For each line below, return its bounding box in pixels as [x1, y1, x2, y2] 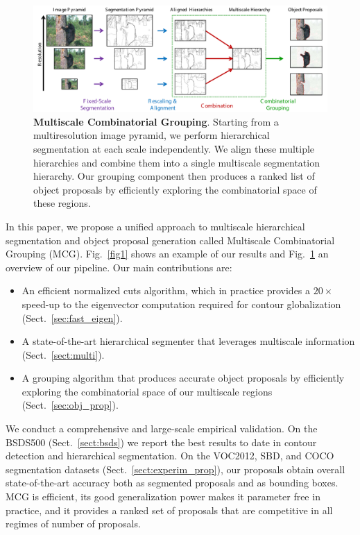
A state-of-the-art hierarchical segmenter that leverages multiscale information [22, 334, 355, 348]
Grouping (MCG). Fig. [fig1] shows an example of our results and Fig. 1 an [6, 246, 329, 261]
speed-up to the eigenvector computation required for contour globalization [22, 296, 341, 311]
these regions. [33, 196, 91, 210]
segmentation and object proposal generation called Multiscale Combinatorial [6, 232, 335, 247]
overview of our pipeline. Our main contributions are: [6, 260, 232, 274]
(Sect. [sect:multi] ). [22, 347, 105, 362]
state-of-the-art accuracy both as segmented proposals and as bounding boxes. [6, 475, 338, 490]
